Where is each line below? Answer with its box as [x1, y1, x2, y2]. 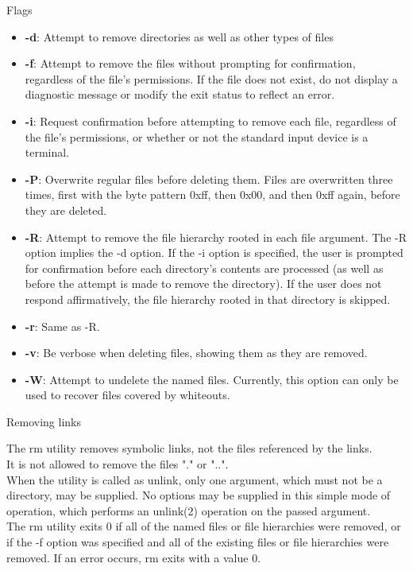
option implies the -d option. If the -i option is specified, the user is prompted [25, 244, 403, 261]
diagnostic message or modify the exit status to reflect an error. [25, 86, 335, 103]
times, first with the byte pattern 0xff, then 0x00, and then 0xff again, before [25, 186, 400, 203]
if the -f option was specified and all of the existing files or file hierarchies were [6, 534, 389, 550]
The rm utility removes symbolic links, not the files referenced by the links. [6, 440, 372, 456]
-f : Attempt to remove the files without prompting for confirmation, [25, 55, 356, 72]
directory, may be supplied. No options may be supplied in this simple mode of [6, 487, 391, 503]
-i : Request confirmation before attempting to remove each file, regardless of [25, 112, 396, 129]
